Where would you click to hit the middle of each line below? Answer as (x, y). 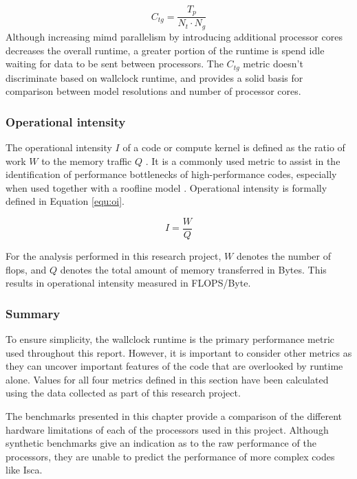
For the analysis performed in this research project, (113, 256)
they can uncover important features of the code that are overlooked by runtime (174, 366)
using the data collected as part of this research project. (123, 393)
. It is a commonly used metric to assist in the (243, 160)
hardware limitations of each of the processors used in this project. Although (167, 429)
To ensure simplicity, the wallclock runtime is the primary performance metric (170, 339)
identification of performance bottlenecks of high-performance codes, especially (171, 174)
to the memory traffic (87, 160)
